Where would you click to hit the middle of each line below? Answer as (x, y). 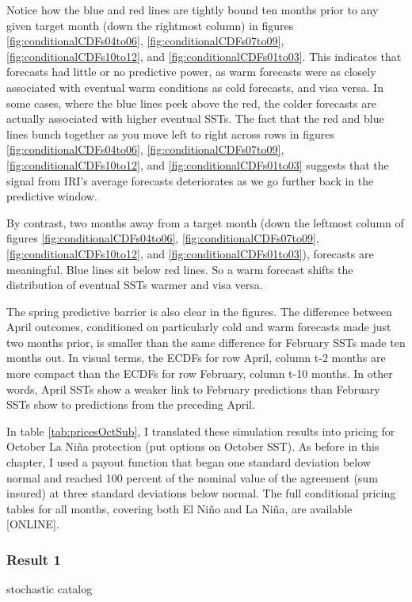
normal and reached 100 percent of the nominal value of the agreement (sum (192, 477)
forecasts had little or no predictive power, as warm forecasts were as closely (191, 72)
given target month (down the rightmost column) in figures (150, 25)
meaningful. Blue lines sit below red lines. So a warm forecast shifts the (180, 269)
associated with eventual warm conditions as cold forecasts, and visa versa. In (195, 87)
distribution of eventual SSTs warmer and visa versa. (135, 285)
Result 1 (34, 559)
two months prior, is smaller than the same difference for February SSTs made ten (206, 342)
